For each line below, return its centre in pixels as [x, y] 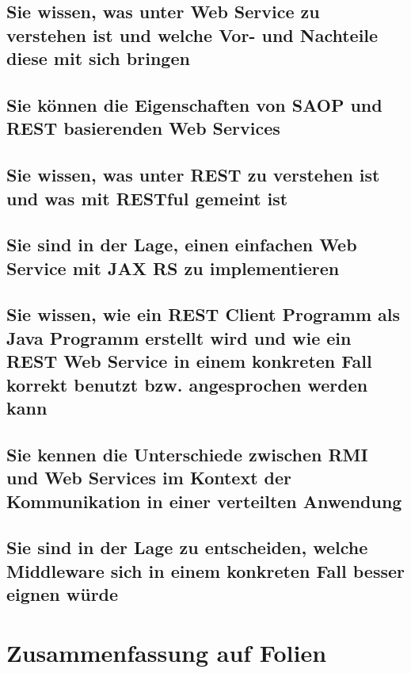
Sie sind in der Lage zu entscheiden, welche [187, 547]
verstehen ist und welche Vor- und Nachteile [192, 34]
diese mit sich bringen [98, 58]
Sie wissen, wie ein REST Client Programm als [204, 314]
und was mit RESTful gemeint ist [147, 198]
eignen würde [63, 594]
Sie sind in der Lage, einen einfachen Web [182, 245]
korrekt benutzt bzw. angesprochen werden [187, 384]
